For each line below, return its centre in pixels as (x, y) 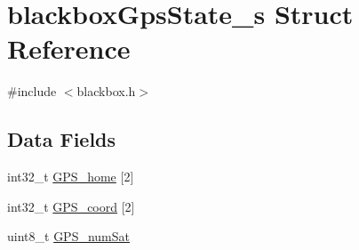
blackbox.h (106, 91)
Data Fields (62, 139)
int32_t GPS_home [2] (71, 177)
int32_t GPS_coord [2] (71, 206)
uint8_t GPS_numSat (69, 236)
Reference (69, 48)
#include (32, 91)
